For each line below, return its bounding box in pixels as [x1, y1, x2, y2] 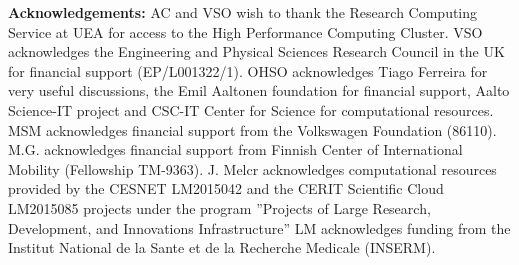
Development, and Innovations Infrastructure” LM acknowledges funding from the [8, 217, 511, 238]
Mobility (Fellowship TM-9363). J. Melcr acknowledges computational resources [8, 158, 497, 179]
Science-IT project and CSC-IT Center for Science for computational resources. [8, 99, 494, 120]
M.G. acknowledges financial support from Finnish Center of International [8, 139, 463, 160]
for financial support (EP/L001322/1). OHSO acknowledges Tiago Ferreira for [8, 60, 488, 81]
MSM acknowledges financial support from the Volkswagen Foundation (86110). [8, 119, 497, 140]
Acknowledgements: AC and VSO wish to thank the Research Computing [8, 2, 478, 22]
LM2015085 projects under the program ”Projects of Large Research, [8, 197, 431, 218]
